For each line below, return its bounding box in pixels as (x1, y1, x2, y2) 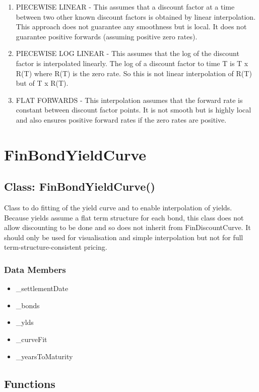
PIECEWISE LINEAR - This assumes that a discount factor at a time (16, 2, 235, 12)
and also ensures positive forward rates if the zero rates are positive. (16, 114, 227, 125)
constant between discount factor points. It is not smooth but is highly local (16, 104, 251, 115)
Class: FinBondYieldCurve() (4, 179, 155, 194)
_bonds (16, 300, 40, 310)
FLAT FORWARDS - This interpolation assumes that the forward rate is (16, 94, 243, 105)
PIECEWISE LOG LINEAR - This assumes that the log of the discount (16, 48, 239, 59)
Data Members (4, 263, 66, 275)
